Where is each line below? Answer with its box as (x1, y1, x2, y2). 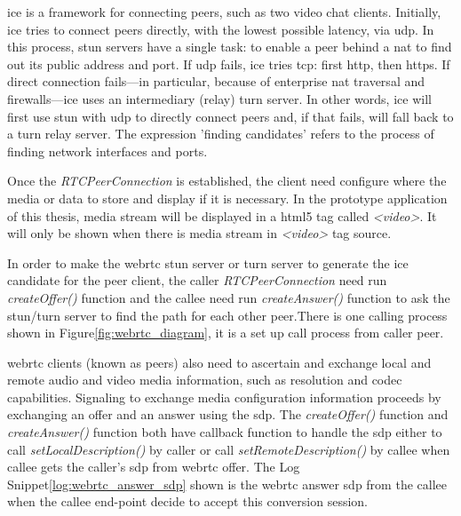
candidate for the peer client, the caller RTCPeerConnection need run (7, 271, 387, 290)
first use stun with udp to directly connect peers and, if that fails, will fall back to (7, 107, 454, 125)
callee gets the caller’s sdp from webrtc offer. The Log (7, 457, 300, 476)
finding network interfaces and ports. (7, 141, 208, 160)
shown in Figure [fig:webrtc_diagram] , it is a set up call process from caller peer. (7, 323, 444, 342)
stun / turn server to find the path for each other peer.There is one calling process (7, 306, 448, 324)
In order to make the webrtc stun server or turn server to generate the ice (7, 253, 409, 272)
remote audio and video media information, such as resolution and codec (7, 370, 402, 389)
